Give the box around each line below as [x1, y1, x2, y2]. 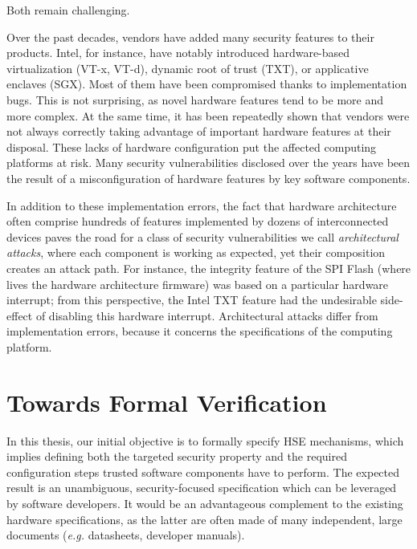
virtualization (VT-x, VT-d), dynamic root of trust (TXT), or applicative [6, 59, 369, 76]
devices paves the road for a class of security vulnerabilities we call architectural [6, 228, 399, 245]
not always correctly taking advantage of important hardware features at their [6, 123, 391, 140]
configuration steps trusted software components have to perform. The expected [6, 463, 400, 480]
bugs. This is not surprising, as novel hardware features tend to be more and [6, 91, 383, 108]
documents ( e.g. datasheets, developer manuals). [6, 527, 245, 543]
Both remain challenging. [6, 2, 130, 18]
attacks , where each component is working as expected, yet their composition [6, 244, 386, 261]
